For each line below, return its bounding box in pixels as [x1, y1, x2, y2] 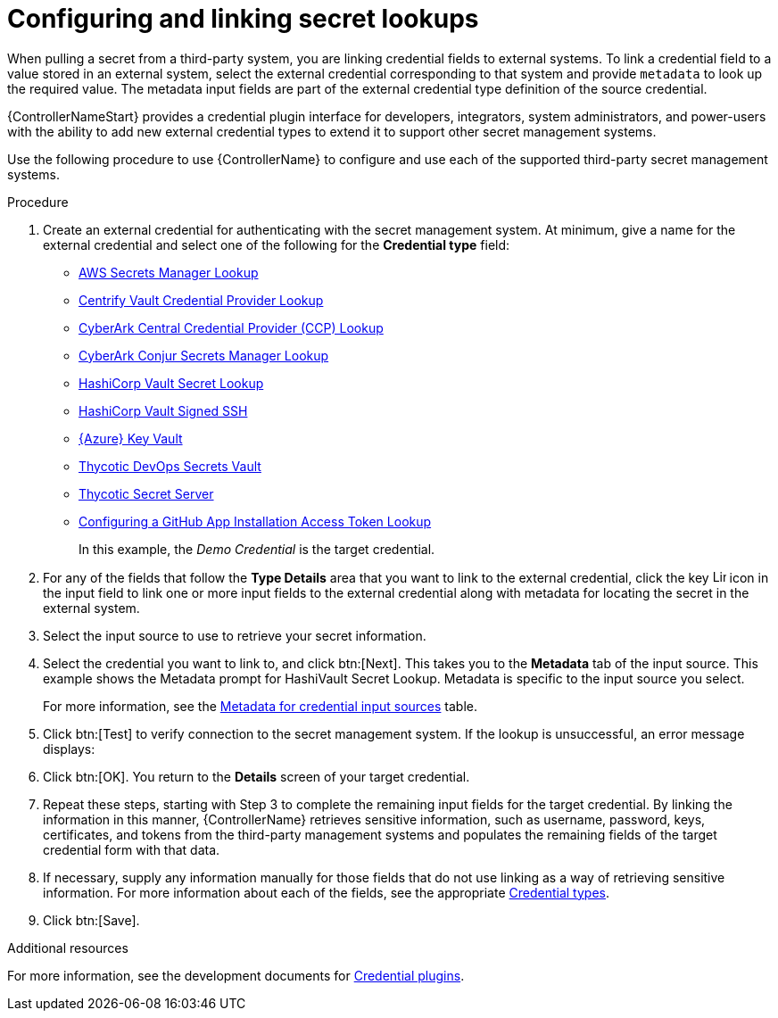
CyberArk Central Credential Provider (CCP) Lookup [79, 319, 384, 335]
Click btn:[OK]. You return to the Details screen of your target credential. [43, 768, 470, 784]
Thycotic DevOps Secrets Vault [79, 458, 261, 474]
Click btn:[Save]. [43, 912, 140, 928]
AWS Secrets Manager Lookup [79, 264, 259, 280]
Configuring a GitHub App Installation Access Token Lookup [79, 513, 432, 529]
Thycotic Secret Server [79, 485, 214, 501]
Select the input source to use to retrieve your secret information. [43, 627, 426, 643]
